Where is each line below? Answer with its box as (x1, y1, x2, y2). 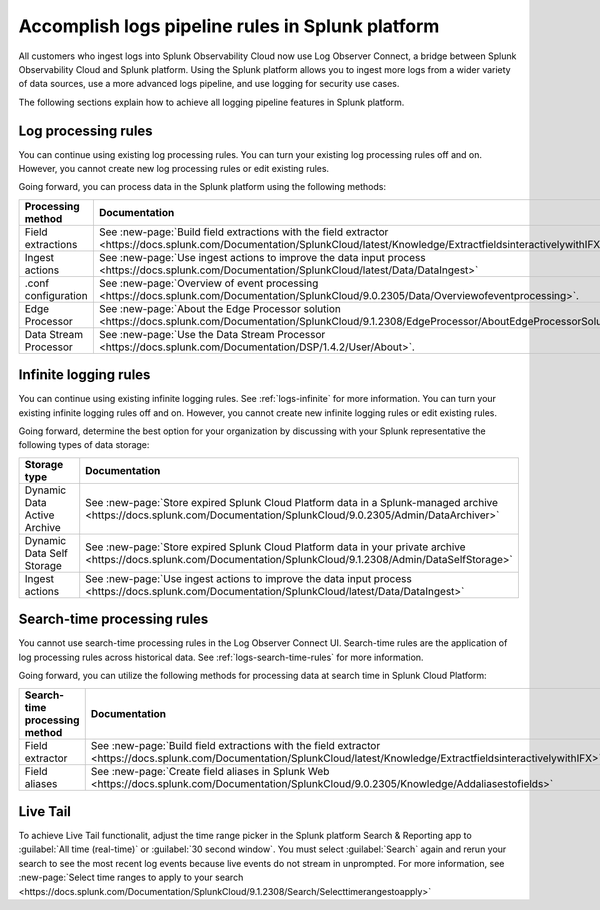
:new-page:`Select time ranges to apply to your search (18, 871, 244, 884)
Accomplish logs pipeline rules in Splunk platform (18, 15, 440, 37)
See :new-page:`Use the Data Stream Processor (98, 327, 326, 341)
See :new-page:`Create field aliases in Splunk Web (90, 764, 330, 778)
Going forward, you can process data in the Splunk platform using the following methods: (18, 181, 387, 193)
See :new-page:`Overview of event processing (98, 276, 319, 290)
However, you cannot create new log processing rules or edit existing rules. (18, 163, 330, 175)
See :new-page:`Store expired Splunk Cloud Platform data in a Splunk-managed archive (85, 495, 499, 509)
